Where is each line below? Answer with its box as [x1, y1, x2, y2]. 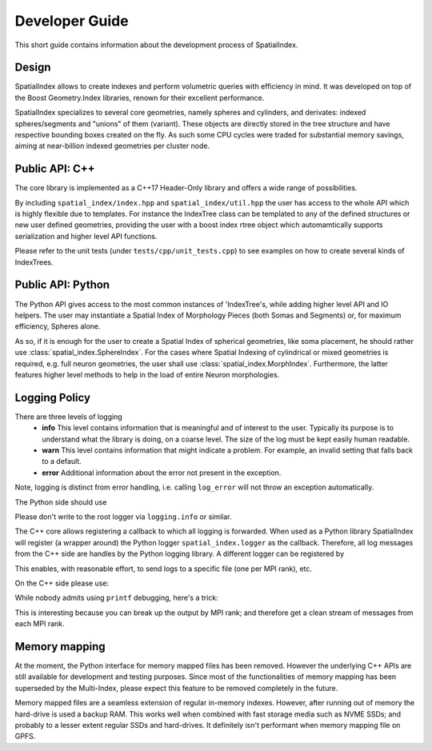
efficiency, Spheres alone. [14, 322, 101, 331]
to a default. [42, 457, 82, 466]
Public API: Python [14, 278, 110, 292]
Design [14, 61, 51, 74]
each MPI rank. [14, 619, 65, 629]
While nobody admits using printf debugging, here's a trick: [14, 593, 219, 603]
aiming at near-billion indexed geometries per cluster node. [14, 141, 210, 151]
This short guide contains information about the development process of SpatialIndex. [14, 40, 298, 50]
